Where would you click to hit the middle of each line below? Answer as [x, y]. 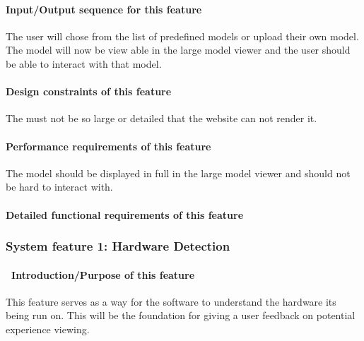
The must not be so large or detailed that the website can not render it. [162, 118]
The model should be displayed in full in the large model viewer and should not [178, 173]
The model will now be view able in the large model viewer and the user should [178, 50]
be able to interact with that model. [84, 63]
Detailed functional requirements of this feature [125, 214]
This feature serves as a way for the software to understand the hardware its [171, 301]
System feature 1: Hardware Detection [118, 246]
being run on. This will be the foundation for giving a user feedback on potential [181, 315]
